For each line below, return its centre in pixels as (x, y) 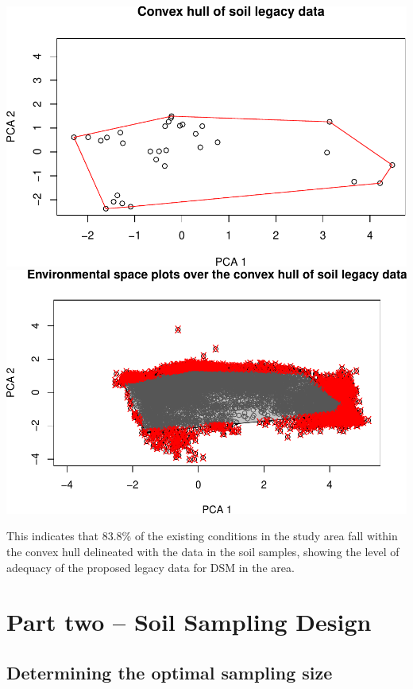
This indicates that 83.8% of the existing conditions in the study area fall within (202, 536)
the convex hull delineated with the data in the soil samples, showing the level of (203, 551)
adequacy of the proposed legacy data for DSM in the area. (151, 567)
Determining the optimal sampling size (170, 672)
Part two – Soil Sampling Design (189, 622)
